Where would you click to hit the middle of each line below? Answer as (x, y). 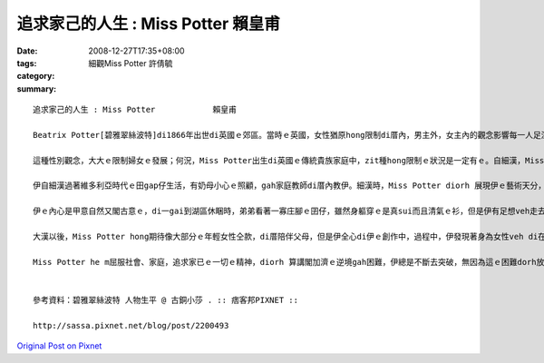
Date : (27, 51)
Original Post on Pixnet (59, 346)
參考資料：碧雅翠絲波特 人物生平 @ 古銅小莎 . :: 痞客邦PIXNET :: (166, 300)
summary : (37, 88)
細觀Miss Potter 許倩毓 (131, 63)
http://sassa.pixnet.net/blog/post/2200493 (131, 325)
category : (36, 76)
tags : (27, 63)
